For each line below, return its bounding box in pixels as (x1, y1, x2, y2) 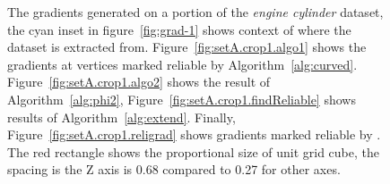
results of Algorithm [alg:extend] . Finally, (7, 107, 236, 126)
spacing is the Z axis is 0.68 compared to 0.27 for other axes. (7, 160, 341, 179)
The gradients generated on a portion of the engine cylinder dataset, (7, 3, 384, 21)
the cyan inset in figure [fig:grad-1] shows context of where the (7, 20, 351, 38)
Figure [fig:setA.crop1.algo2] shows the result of (7, 72, 271, 91)
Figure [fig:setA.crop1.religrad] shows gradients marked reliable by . (7, 125, 381, 144)
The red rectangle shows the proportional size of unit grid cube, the (7, 142, 379, 161)
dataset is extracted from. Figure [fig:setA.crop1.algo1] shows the (7, 38, 367, 56)
